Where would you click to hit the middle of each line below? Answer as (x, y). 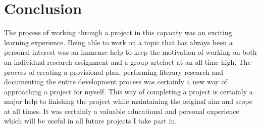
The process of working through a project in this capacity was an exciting (118, 32)
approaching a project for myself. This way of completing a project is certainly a (128, 91)
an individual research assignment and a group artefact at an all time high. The (127, 61)
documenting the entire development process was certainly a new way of (116, 82)
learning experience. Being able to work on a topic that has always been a (118, 42)
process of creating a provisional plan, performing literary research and (114, 72)
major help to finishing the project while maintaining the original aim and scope (128, 101)
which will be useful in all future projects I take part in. (91, 121)
